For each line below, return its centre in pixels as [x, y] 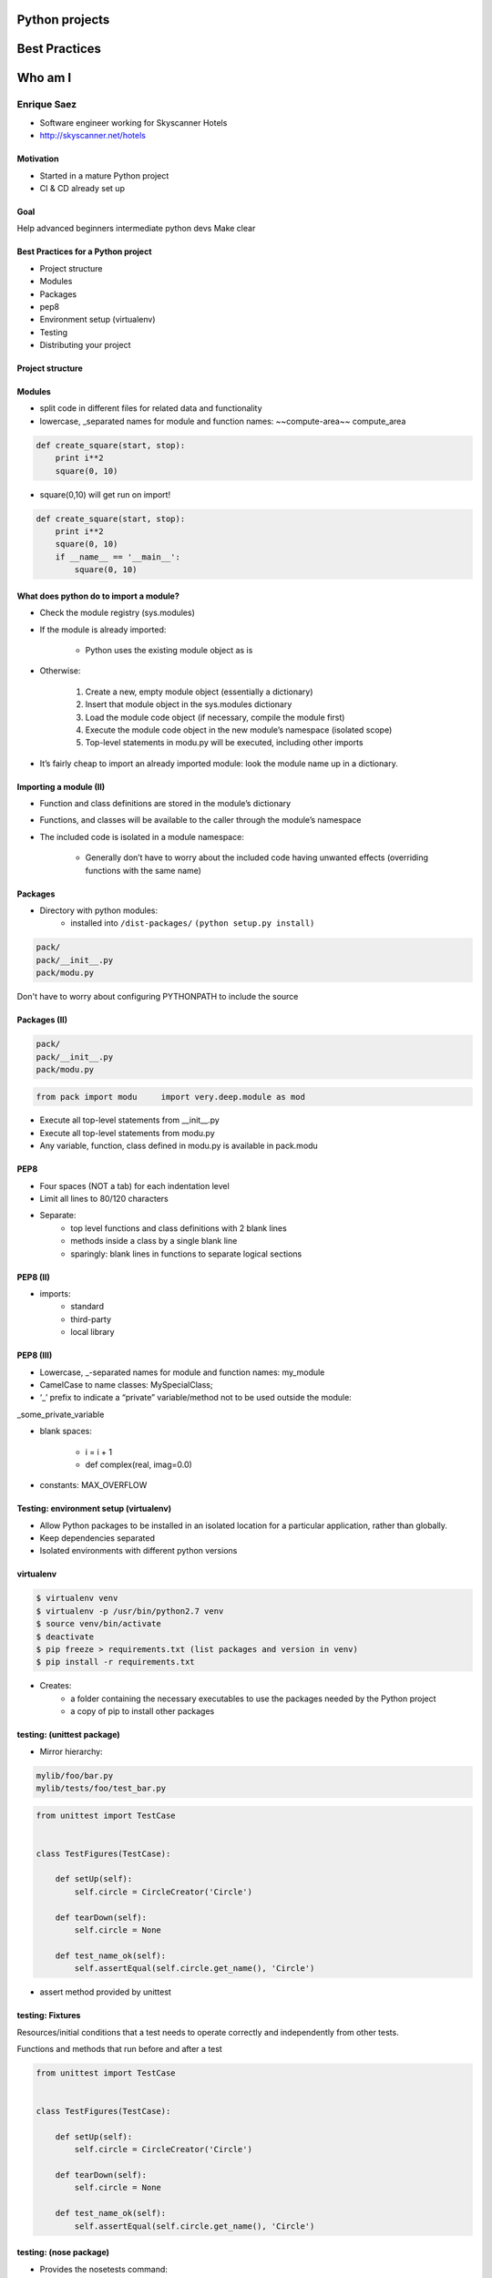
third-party [91, 1319]
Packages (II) [42, 1020]
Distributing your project [85, 345]
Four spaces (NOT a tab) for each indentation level [134, 1185]
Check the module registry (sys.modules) [118, 613]
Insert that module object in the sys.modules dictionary [189, 704]
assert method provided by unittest [106, 1992]
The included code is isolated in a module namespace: [142, 836]
